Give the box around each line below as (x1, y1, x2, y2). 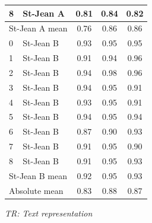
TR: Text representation (5, 206, 93, 219)
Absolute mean (9, 184, 64, 196)
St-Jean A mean (9, 22, 68, 34)
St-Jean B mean (9, 169, 67, 181)
